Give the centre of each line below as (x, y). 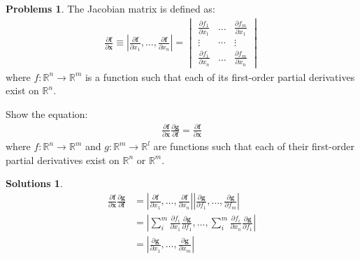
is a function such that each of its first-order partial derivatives (220, 76)
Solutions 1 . (34, 183)
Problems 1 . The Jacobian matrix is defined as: (110, 8)
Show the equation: (47, 113)
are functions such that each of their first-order (254, 146)
